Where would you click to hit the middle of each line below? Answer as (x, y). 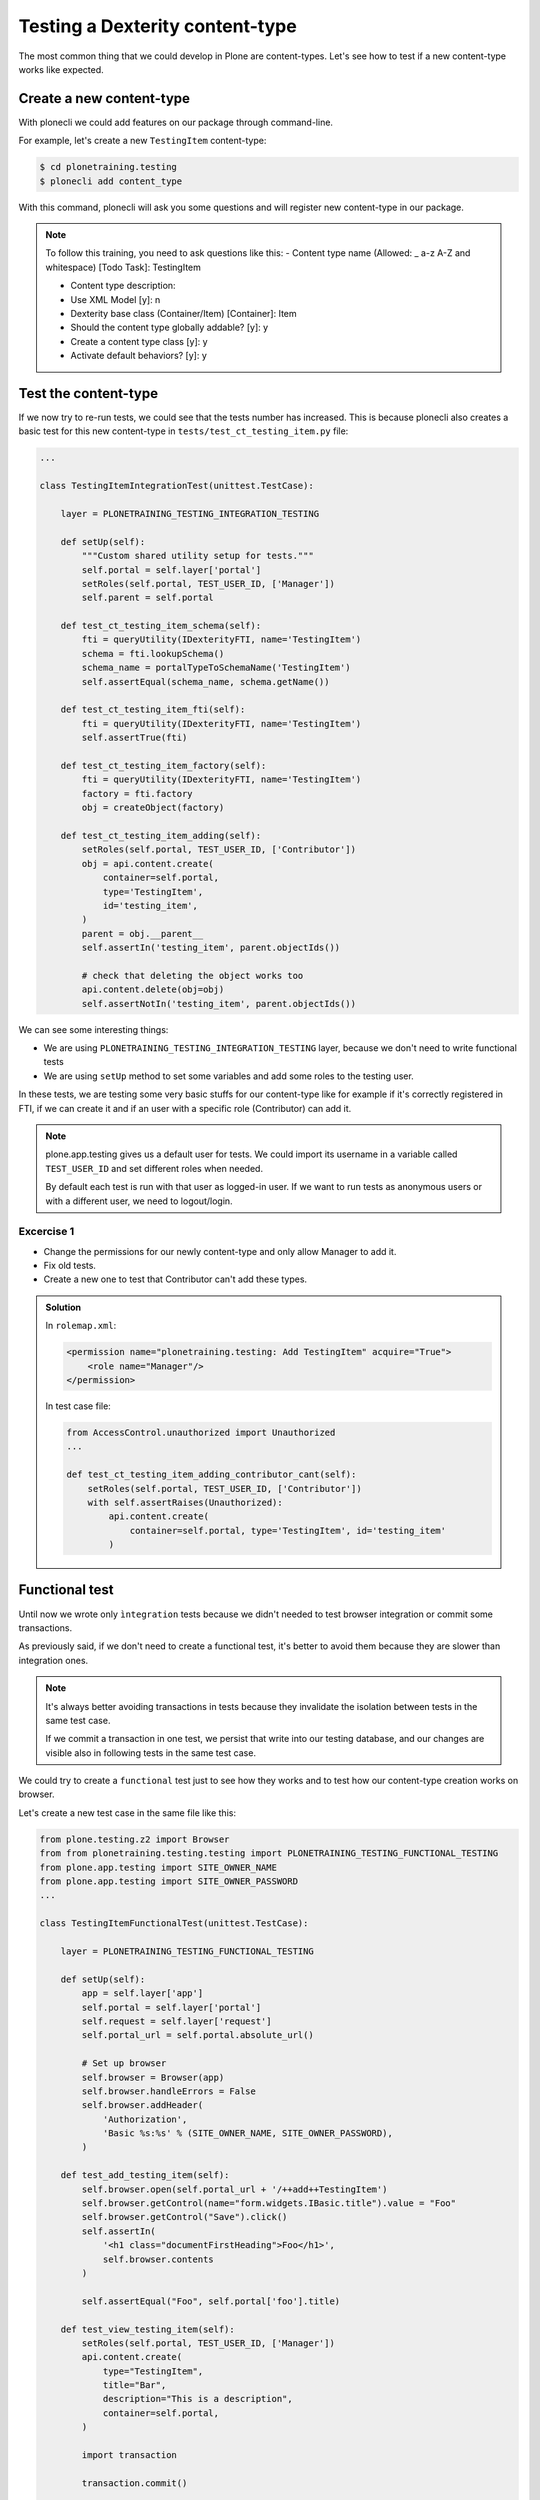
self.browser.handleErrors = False (169, 2091)
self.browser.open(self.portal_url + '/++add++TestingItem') (234, 2189)
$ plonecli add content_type (111, 181)
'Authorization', (145, 2119)
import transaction (129, 2455)
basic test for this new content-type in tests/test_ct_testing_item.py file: (183, 431)
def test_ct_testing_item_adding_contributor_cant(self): (211, 1474)
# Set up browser (124, 2063)
